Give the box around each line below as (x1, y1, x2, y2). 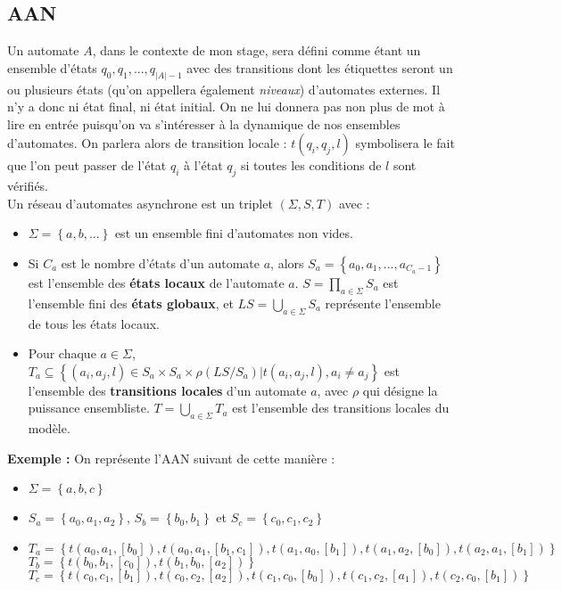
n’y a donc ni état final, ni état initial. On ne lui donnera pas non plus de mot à (7, 97, 445, 116)
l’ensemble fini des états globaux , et (28, 293, 234, 312)
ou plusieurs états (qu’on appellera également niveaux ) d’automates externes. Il (7, 79, 441, 98)
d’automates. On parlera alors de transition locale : (7, 134, 287, 152)
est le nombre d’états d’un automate (61, 254, 260, 273)
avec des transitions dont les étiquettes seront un (186, 58, 453, 77)
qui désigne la (362, 381, 438, 399)
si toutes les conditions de (241, 156, 382, 175)
